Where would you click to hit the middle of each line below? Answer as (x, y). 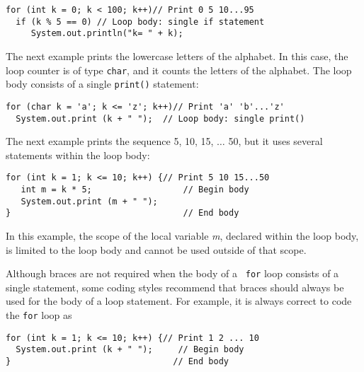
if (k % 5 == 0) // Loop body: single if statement (140, 22)
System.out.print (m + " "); (89, 201)
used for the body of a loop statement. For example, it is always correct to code (179, 301)
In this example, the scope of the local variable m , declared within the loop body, (182, 236)
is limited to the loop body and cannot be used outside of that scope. (156, 249)
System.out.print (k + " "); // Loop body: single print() (160, 118)
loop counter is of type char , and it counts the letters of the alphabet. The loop (179, 70)
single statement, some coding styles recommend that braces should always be (175, 287)
